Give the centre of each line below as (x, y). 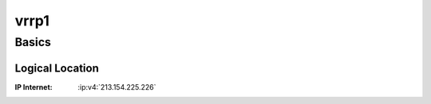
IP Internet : (34, 87)
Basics (33, 42)
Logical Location (57, 68)
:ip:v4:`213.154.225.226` (117, 87)
